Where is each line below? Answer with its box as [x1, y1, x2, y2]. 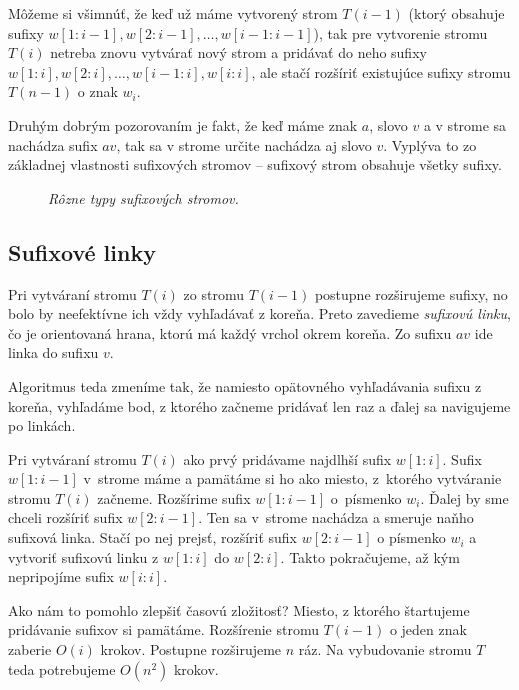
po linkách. [8, 415, 76, 436]
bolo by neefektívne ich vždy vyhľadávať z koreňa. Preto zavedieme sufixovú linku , [8, 303, 511, 324]
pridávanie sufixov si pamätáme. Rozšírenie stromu [8, 619, 319, 640]
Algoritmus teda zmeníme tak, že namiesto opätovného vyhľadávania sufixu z [8, 375, 482, 396]
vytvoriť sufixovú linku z [8, 546, 159, 567]
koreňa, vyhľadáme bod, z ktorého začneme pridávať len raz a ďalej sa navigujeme [8, 395, 511, 416]
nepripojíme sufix [8, 566, 114, 587]
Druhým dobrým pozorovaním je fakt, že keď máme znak [8, 114, 358, 135]
